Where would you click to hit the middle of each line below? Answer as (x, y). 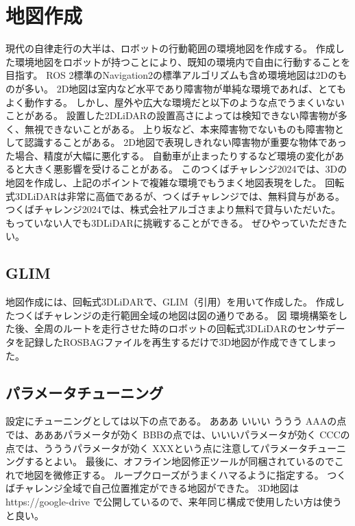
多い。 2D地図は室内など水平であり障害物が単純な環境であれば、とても (185, 88)
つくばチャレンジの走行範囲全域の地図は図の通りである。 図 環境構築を (176, 315)
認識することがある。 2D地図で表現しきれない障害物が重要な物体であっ (185, 142)
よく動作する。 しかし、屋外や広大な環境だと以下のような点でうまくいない (175, 102)
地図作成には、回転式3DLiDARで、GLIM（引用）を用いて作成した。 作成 (170, 302)
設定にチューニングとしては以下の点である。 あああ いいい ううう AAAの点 (176, 421)
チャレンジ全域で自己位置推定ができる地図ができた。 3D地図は (157, 488)
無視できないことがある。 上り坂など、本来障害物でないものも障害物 (179, 128)
